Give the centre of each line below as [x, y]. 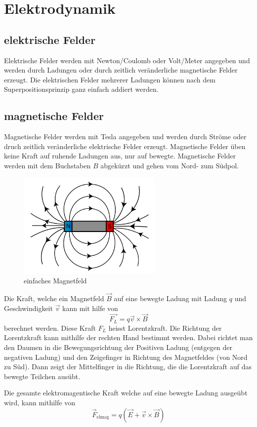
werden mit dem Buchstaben [47, 165]
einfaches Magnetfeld [55, 281]
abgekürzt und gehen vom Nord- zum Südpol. [170, 165]
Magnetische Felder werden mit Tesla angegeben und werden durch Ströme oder [125, 136]
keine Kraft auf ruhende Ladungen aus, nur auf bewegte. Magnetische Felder [120, 156]
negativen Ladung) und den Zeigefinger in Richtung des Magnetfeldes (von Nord [126, 357]
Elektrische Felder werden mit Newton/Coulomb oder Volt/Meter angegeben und [127, 60]
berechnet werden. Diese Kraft [50, 328]
